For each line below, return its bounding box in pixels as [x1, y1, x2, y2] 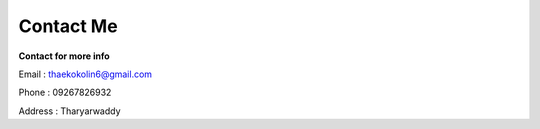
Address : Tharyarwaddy [18, 105, 121, 117]
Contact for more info [18, 50, 110, 62]
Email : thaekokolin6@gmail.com [18, 68, 153, 80]
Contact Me [18, 15, 119, 37]
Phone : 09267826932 [18, 86, 112, 99]
